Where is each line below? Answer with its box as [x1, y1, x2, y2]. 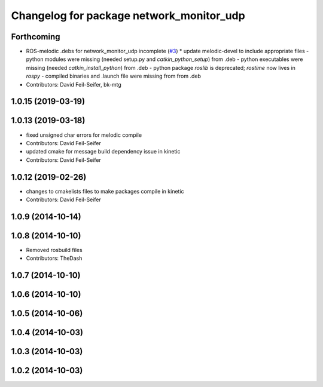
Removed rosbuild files [26, 246, 83, 253]
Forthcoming [11, 32, 60, 42]
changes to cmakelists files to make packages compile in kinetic [26, 188, 185, 195]
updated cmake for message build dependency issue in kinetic [26, 148, 181, 155]
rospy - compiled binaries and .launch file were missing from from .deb [26, 72, 202, 80]
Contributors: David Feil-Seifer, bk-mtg [26, 81, 122, 88]
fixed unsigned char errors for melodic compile [26, 131, 142, 139]
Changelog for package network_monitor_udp [11, 9, 245, 22]
